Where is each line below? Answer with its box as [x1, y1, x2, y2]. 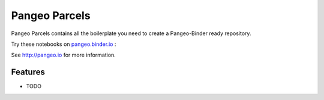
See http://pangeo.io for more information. [11, 51, 116, 59]
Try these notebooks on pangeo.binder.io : [11, 40, 116, 48]
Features [11, 67, 45, 77]
